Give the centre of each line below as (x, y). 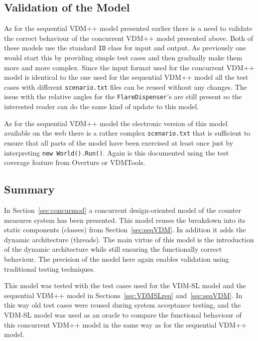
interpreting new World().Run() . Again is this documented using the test (117, 152)
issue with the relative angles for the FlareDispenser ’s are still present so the (123, 96)
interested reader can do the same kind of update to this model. (102, 106)
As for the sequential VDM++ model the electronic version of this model (116, 123)
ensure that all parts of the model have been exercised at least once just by (119, 142)
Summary (29, 189)
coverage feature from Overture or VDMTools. (75, 162)
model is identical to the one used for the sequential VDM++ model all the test (126, 77)
